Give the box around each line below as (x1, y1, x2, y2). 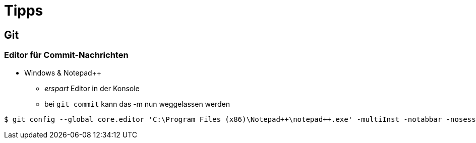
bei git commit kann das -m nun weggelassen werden (44, 99, 230, 108)
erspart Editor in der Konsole (44, 84, 140, 93)
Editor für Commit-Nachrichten (4, 50, 129, 60)
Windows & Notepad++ (24, 68, 102, 77)
